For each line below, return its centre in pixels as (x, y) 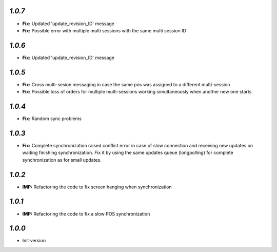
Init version (34, 241)
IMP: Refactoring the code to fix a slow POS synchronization (86, 214)
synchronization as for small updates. (62, 160)
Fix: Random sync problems (52, 119)
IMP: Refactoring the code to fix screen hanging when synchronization (97, 187)
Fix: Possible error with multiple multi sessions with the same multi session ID (104, 30)
